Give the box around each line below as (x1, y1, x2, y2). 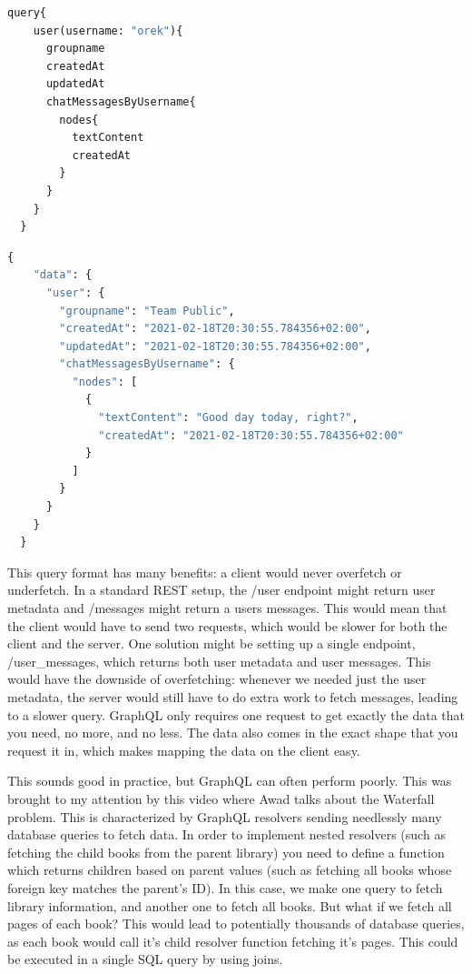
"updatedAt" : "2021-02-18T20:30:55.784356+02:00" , (59, 339, 371, 353)
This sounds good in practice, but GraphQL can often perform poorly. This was (7, 771, 452, 790)
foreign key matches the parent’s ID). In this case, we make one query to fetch (7, 878, 443, 897)
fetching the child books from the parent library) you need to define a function (7, 842, 445, 861)
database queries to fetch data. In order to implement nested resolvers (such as (7, 825, 446, 844)
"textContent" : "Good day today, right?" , (98, 411, 359, 425)
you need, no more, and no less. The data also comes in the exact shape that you (7, 723, 458, 742)
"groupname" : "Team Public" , (59, 304, 235, 317)
